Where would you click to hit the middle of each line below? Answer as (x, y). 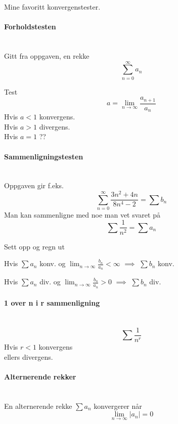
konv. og (53, 263)
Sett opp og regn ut (34, 246)
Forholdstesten (30, 27)
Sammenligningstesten (44, 156)
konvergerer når (118, 406)
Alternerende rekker (40, 376)
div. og (50, 282)
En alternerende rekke (38, 406)
